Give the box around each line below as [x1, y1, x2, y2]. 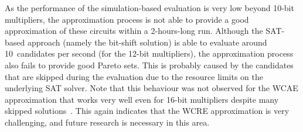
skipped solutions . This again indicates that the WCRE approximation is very [5, 105, 290, 117]
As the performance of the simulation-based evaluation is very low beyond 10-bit [5, 2, 294, 13]
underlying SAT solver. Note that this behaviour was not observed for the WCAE [5, 82, 298, 94]
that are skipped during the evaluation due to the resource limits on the [5, 70, 264, 82]
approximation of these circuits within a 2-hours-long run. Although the [5, 25, 263, 37]
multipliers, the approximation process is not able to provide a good [5, 13, 249, 25]
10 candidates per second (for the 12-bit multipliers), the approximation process [5, 47, 294, 60]
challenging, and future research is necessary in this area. [5, 116, 210, 128]
